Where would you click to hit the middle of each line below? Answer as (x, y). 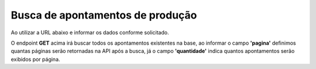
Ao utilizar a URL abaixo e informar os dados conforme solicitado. (90, 32)
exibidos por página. (36, 59)
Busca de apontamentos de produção (104, 15)
